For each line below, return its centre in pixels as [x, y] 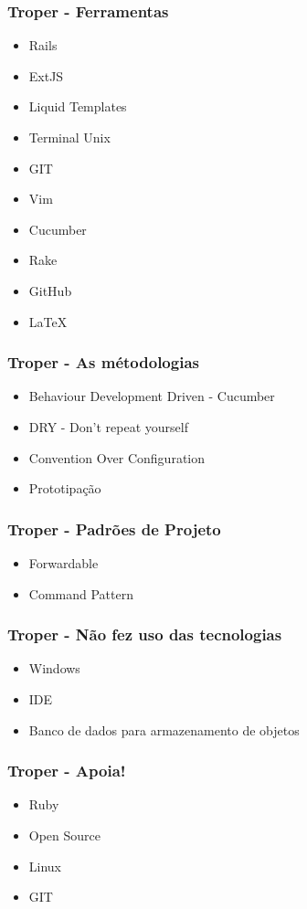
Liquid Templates [78, 106]
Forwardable [64, 562]
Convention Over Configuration [117, 457]
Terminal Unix [69, 137]
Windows [54, 668]
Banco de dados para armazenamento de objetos [164, 729]
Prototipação [65, 488]
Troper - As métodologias [103, 362]
